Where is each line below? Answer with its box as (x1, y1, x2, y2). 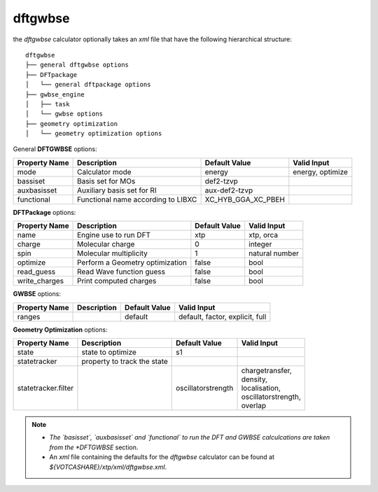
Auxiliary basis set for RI (77, 185, 157, 195)
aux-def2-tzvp (204, 185, 253, 195)
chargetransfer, (241, 366, 292, 376)
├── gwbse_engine (25, 90, 85, 98)
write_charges (17, 276, 64, 286)
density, (241, 374, 268, 384)
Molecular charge (77, 239, 135, 249)
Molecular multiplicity (77, 248, 148, 258)
